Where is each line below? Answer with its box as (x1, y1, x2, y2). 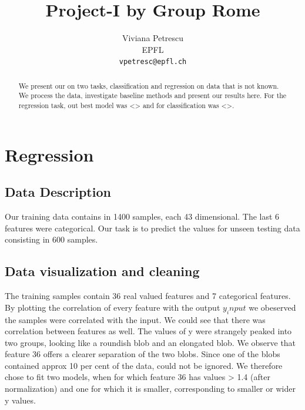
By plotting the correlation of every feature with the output (5, 301, 220, 313)
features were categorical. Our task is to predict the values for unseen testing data (5, 221, 300, 234)
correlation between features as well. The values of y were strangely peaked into (5, 325, 292, 337)
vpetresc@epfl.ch (119, 58, 187, 66)
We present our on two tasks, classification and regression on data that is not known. (18, 80, 279, 90)
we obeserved (249, 301, 296, 313)
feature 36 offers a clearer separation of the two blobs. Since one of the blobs (5, 348, 280, 360)
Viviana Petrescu (122, 32, 184, 44)
